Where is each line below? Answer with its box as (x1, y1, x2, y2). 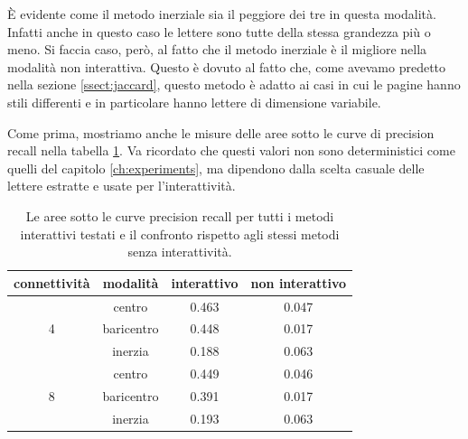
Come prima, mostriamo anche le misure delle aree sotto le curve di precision (7, 123, 435, 142)
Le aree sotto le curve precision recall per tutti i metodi (25, 206, 334, 225)
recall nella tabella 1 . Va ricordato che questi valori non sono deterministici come (7, 141, 455, 160)
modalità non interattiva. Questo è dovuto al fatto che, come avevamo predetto (7, 57, 446, 76)
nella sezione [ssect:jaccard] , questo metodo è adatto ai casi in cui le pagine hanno (7, 75, 461, 94)
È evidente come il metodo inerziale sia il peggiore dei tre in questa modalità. (7, 5, 436, 23)
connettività (14, 273, 90, 292)
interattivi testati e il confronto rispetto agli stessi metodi (20, 224, 340, 243)
